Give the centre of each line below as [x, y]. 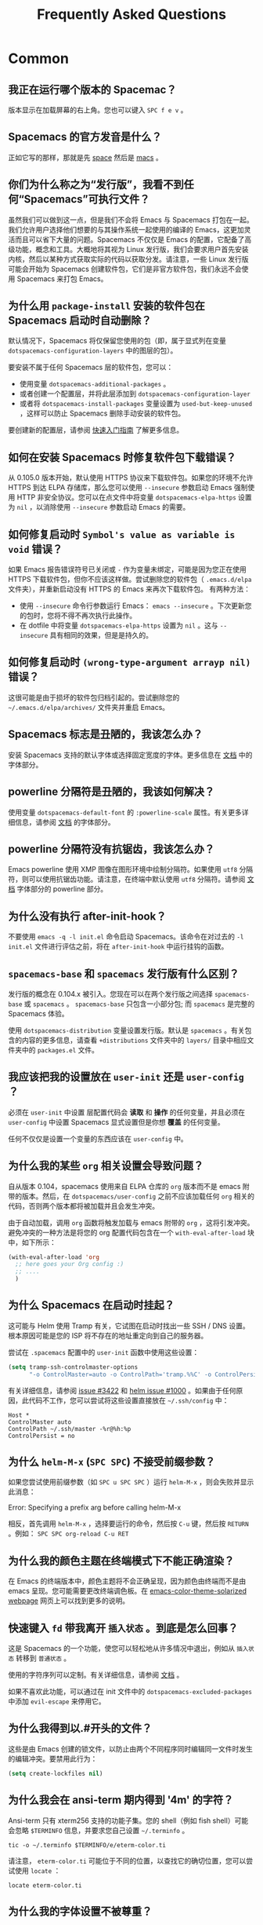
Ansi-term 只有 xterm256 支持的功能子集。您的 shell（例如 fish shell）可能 [128, 1821]
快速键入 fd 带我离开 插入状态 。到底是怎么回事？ [123, 1628]
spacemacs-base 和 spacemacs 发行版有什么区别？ [124, 973]
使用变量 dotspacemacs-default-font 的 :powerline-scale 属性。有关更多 [125, 812]
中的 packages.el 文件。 [60, 1049]
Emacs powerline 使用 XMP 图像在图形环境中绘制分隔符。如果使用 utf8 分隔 [131, 869]
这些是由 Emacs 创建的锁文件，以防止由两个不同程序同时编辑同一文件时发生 [130, 1748]
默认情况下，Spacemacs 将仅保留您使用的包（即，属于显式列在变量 [117, 341]
